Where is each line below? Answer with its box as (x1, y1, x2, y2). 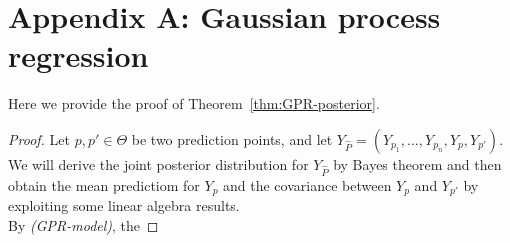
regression (8, 35, 149, 76)
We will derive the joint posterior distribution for (8, 153, 309, 174)
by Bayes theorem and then (333, 153, 502, 174)
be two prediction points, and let (131, 128, 333, 149)
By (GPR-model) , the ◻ (8, 214, 159, 235)
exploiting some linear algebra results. (8, 195, 240, 216)
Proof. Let (8, 128, 70, 149)
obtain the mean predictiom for (8, 174, 200, 195)
